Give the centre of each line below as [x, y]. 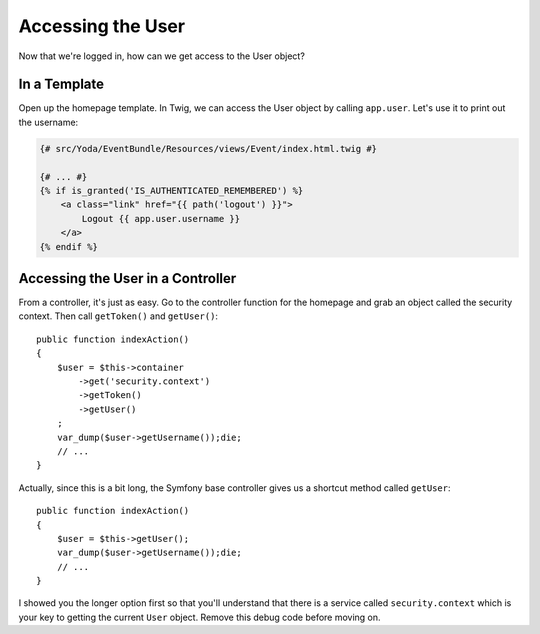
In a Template [61, 84]
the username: [48, 122]
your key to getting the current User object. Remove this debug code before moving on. [199, 617]
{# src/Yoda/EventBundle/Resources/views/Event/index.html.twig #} [208, 148]
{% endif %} [69, 246]
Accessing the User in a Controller [127, 278]
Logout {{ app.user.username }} [160, 218]
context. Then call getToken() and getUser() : [118, 316]
